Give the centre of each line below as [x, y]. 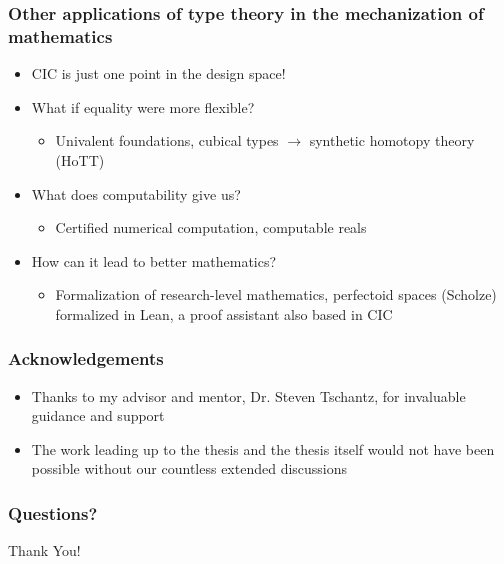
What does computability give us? [136, 193]
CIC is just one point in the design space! [158, 73]
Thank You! [44, 550]
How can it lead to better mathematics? [154, 260]
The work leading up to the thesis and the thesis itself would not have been [263, 448]
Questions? [53, 513]
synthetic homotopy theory [392, 140]
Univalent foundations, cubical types [167, 140]
